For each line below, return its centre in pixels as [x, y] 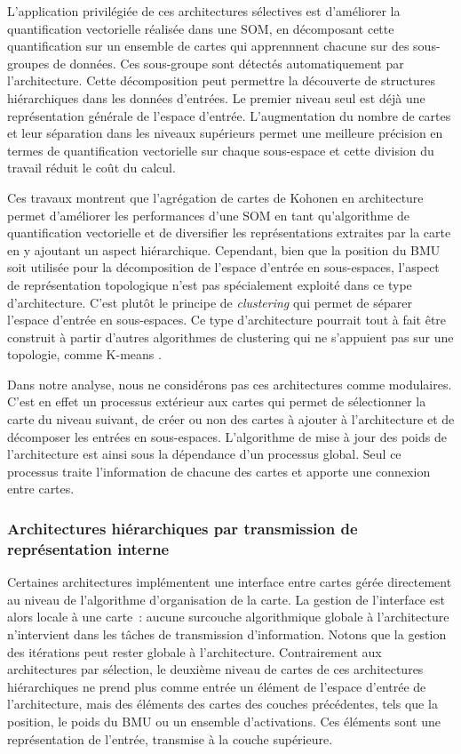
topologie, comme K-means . [84, 354]
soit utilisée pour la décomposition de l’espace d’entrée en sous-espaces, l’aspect [223, 267]
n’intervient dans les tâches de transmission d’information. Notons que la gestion [227, 634]
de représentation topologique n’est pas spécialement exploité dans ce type [210, 284]
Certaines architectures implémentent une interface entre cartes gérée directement [230, 582]
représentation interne [88, 548]
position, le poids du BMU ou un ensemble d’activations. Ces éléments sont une [224, 721]
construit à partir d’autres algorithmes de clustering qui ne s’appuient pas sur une [230, 337]
